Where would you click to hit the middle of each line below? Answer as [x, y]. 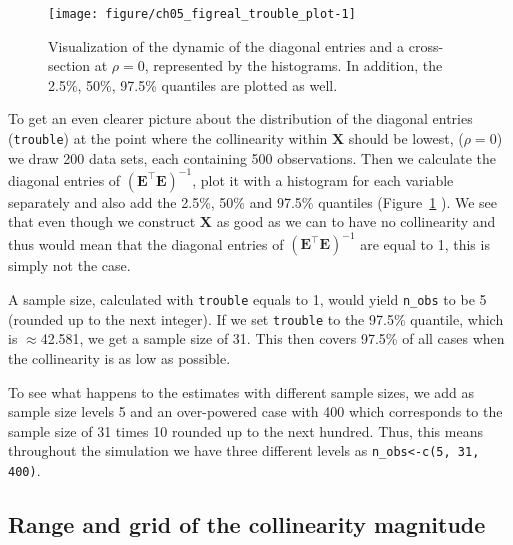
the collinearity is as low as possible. [119, 357]
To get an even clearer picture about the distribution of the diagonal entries [240, 118]
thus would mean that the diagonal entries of [146, 243]
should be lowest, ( [406, 138]
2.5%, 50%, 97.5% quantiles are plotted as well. [193, 84]
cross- [426, 45]
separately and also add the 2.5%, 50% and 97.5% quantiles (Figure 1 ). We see [253, 201]
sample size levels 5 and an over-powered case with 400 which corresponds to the [255, 411]
